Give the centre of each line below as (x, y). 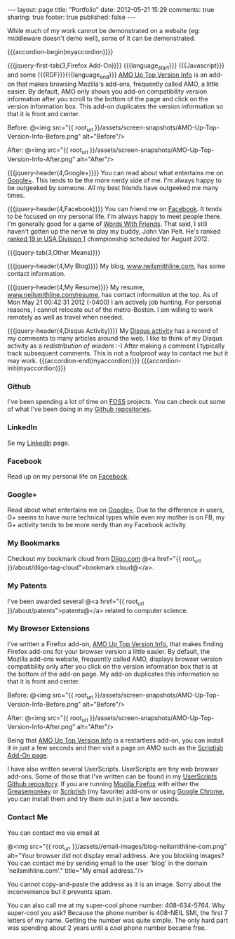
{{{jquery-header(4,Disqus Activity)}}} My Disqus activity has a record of (113, 331)
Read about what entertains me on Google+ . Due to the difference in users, (116, 510)
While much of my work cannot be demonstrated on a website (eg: (104, 31)
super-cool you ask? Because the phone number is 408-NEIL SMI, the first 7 (117, 912)
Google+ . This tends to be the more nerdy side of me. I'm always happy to (115, 180)
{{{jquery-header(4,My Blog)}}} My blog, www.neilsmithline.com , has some (116, 266)
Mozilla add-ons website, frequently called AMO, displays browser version (115, 659)
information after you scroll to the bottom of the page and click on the (108, 99)
